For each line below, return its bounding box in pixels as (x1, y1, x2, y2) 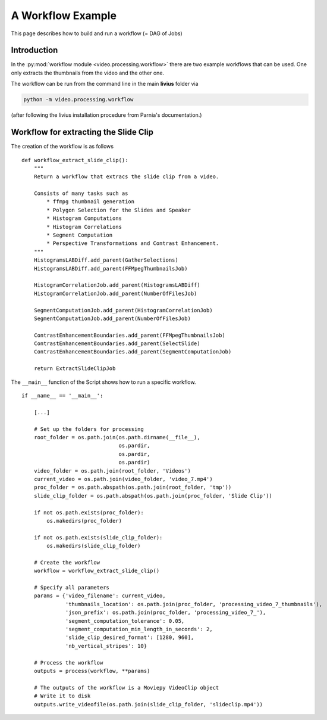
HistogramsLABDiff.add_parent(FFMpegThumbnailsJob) (33, 265, 188, 272)
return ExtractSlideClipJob (33, 365, 116, 372)
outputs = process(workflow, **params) (33, 668, 150, 674)
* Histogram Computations (46, 215, 122, 222)
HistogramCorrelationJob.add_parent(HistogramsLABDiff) (33, 282, 200, 288)
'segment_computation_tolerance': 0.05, (65, 617, 185, 624)
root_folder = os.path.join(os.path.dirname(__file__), (33, 434, 200, 440)
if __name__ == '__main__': (21, 392, 103, 399)
